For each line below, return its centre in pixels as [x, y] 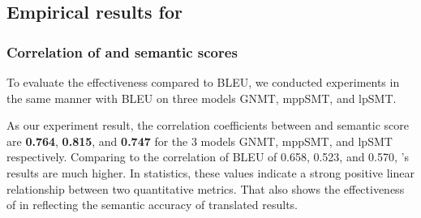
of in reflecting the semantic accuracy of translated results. [153, 205]
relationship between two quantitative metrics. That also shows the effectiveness [206, 188]
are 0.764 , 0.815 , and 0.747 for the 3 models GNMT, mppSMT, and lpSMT [200, 141]
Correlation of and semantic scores [122, 51]
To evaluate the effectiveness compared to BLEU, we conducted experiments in [203, 82]
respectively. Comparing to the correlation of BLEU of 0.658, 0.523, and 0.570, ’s [208, 157]
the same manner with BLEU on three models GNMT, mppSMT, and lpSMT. [202, 98]
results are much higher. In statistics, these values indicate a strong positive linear [210, 172]
